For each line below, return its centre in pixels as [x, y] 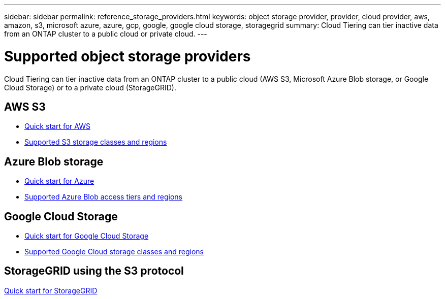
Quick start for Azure [59, 181]
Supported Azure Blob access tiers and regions [104, 197]
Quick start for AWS [57, 126]
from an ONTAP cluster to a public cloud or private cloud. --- [106, 34]
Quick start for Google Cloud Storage [87, 236]
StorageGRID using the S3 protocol [94, 271]
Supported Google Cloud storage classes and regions [114, 252]
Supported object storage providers [128, 56]
